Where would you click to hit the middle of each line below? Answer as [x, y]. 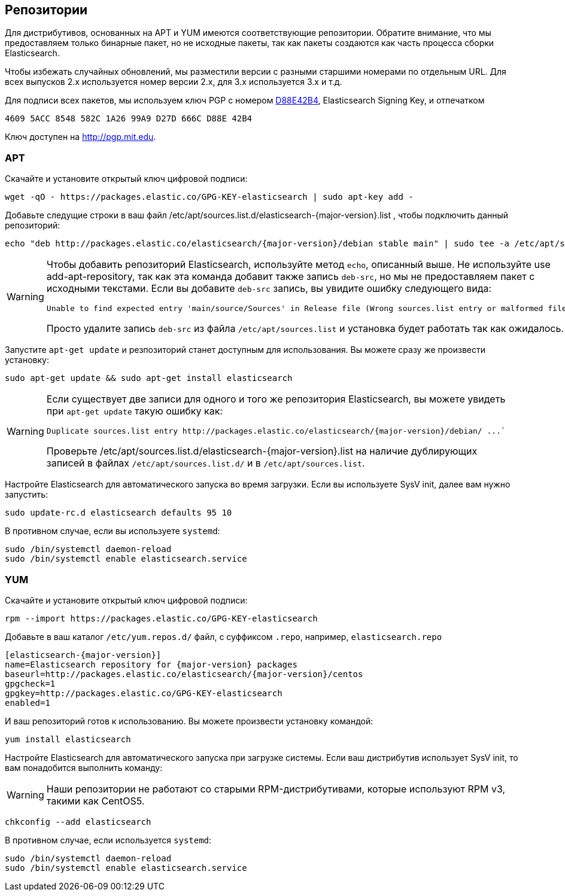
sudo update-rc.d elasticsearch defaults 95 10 [119, 513]
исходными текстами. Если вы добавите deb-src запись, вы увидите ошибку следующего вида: [269, 289]
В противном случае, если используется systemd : [108, 840]
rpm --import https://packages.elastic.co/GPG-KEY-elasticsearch [161, 618]
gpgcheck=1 [30, 683]
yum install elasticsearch [68, 739]
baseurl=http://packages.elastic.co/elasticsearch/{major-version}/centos [184, 674]
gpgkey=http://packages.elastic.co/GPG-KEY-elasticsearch [144, 693]
